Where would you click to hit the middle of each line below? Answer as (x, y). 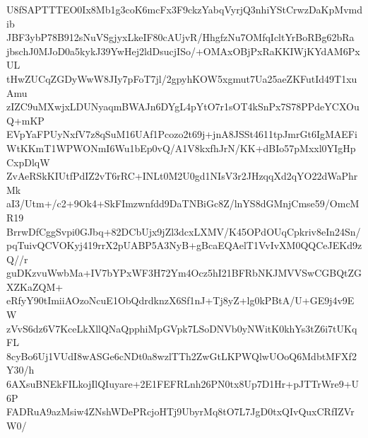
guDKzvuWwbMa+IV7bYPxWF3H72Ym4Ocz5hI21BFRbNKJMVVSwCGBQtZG (184, 273)
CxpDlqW (28, 162)
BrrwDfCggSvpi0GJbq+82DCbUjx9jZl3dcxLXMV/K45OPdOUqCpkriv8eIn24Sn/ (184, 231)
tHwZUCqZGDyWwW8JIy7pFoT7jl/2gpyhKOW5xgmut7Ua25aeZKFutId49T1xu (182, 78)
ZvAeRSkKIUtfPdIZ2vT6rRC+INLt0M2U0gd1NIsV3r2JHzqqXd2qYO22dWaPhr (182, 176)
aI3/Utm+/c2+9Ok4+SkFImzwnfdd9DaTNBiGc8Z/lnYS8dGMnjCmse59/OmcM (183, 203)
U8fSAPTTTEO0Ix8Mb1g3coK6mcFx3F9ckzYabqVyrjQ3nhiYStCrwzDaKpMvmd (184, 9)
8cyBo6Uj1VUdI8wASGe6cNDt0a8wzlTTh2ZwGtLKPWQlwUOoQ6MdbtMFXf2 (182, 356)
